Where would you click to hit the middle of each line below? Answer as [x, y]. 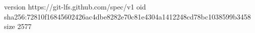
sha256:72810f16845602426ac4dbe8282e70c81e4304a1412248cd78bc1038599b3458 [127, 16]
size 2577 [18, 26]
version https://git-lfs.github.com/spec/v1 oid [75, 6]
